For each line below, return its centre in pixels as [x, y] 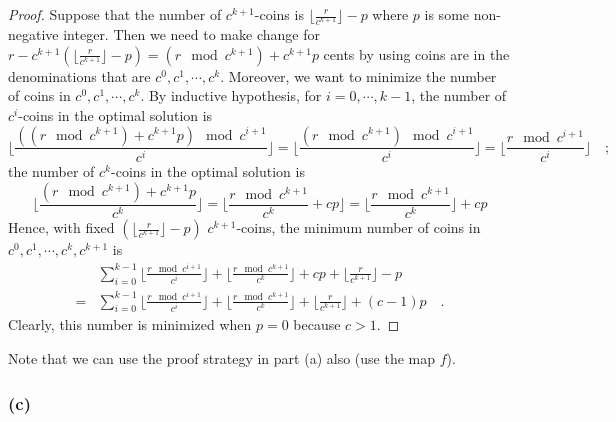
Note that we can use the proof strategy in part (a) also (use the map [221, 358]
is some [447, 14]
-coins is [279, 14]
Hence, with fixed [61, 227]
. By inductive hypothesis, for [231, 95]
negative [33, 34]
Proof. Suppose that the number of [115, 14]
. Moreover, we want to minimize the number [358, 75]
